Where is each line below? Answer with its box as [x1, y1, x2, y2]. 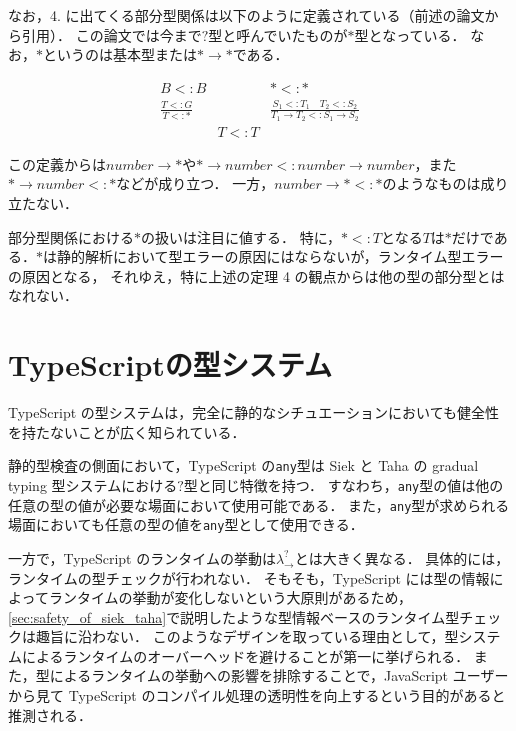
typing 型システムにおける [8, 474, 178, 495]
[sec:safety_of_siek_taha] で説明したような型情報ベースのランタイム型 [8, 606, 460, 627]
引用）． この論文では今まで [21, 24, 202, 45]
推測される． [8, 704, 92, 725]
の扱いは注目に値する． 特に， [141, 226, 341, 247]
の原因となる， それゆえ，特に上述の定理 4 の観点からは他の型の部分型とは [8, 265, 505, 286]
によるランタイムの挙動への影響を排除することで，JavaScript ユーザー [49, 665, 509, 686]
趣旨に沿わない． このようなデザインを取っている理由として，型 [35, 626, 459, 647]
